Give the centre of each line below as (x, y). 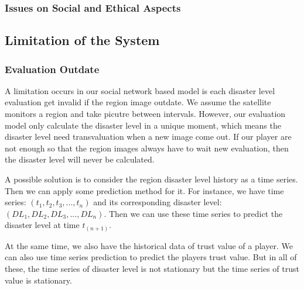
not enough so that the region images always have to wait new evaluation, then (147, 148)
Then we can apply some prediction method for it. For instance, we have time (144, 190)
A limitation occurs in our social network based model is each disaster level (140, 90)
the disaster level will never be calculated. (80, 159)
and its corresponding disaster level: (158, 202)
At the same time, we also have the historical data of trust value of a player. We (149, 245)
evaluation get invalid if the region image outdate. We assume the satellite (138, 102)
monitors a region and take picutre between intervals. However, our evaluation (145, 114)
